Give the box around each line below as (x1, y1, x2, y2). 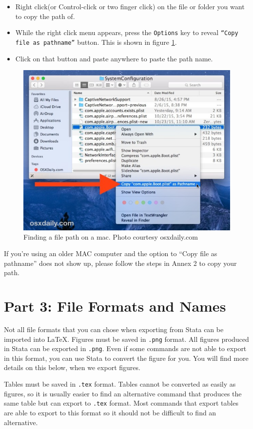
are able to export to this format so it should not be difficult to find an (4, 407, 216, 417)
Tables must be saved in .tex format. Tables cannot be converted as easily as (4, 379, 236, 389)
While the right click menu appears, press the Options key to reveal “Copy (15, 27, 238, 37)
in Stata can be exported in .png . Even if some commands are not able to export (4, 343, 247, 354)
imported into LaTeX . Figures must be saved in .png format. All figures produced (4, 334, 249, 344)
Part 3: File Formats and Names (4, 296, 226, 316)
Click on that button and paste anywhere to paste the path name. (15, 53, 213, 63)
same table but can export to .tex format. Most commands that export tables (4, 398, 238, 408)
